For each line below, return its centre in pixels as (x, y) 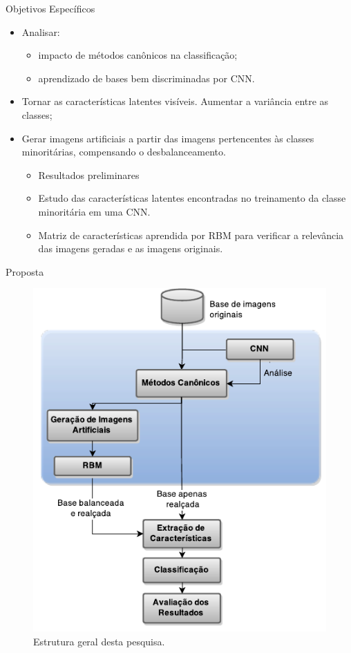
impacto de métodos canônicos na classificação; (138, 55)
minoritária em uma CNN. (94, 211)
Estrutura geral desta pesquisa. (99, 641)
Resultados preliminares (89, 174)
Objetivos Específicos (50, 8)
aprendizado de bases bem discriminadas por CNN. (146, 78)
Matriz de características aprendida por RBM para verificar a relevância (191, 235)
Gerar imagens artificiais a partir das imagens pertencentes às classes (168, 138)
